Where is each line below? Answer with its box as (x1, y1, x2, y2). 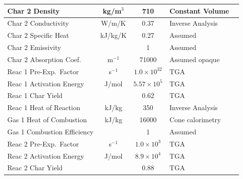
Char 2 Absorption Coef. (7, 54, 81, 64)
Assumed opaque (169, 54, 220, 64)
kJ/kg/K (100, 30, 127, 40)
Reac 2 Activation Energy (7, 150, 84, 161)
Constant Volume (169, 5, 229, 16)
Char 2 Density (7, 5, 60, 16)
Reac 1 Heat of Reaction (7, 102, 80, 113)
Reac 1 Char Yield (7, 90, 63, 100)
